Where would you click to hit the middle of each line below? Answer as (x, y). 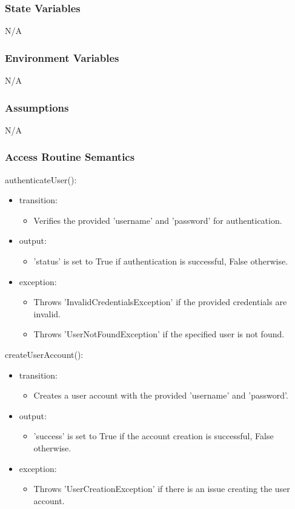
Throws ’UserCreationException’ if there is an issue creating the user (162, 489)
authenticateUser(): (41, 179)
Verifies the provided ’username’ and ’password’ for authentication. (158, 220)
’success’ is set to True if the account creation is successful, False (154, 436)
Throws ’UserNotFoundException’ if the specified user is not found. (159, 334)
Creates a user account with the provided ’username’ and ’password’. (161, 395)
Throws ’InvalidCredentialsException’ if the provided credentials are (160, 302)
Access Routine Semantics (70, 157)
